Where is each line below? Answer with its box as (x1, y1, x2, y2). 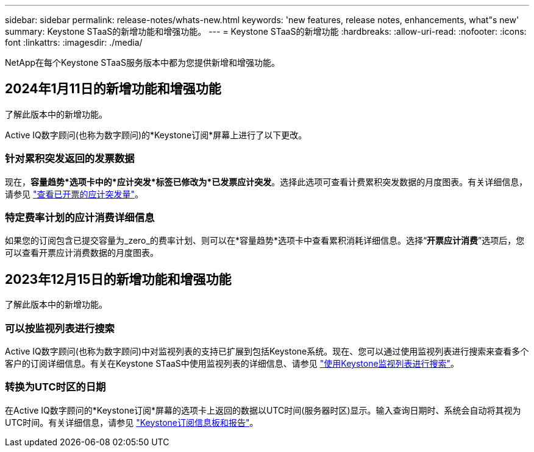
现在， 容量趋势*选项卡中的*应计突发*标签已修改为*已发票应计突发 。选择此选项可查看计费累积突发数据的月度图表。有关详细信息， (5, 176, 528, 187)
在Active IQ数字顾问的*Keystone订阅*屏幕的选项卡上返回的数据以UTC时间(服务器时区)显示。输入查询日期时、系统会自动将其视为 (5, 404, 521, 415)
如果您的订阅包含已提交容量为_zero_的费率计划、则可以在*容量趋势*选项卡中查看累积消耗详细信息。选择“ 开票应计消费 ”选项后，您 (5, 235, 525, 246)
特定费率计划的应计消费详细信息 (5, 211, 155, 224)
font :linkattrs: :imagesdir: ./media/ (5, 37, 143, 48)
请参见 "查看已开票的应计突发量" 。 (5, 188, 143, 199)
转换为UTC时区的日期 (5, 381, 106, 394)
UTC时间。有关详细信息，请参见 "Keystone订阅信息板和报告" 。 (5, 417, 258, 428)
